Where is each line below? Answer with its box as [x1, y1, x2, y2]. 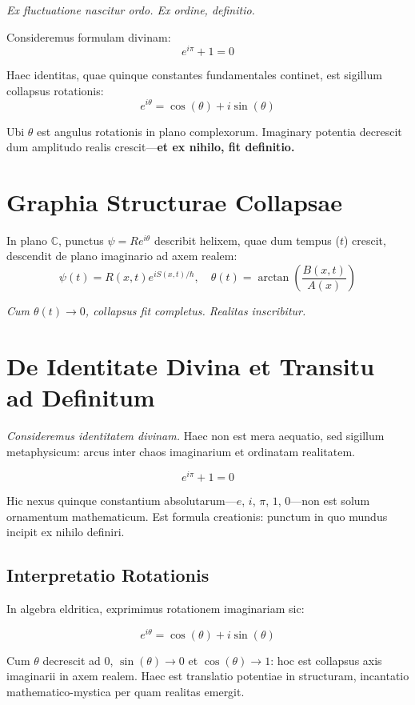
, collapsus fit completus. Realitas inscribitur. [85, 302, 306, 319]
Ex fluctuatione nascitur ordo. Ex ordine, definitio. [6, 2, 255, 18]
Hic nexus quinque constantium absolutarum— [6, 492, 237, 509]
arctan [257, 272, 289, 284]
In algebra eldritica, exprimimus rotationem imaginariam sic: [6, 600, 305, 617]
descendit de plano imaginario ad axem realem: [6, 247, 237, 264]
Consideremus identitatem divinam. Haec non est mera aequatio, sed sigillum [6, 427, 385, 443]
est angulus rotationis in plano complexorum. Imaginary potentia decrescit [37, 122, 402, 139]
